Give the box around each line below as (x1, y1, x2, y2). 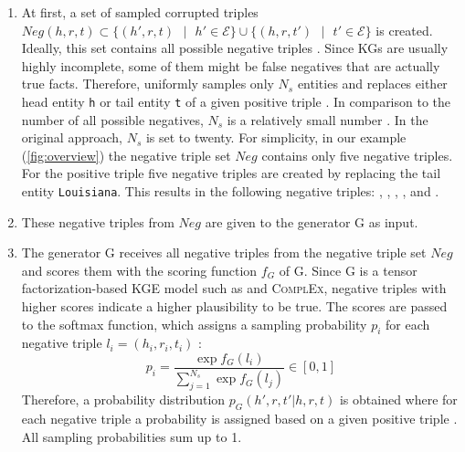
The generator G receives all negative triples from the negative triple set (21, 243, 427, 262)
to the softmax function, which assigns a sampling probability (21, 314, 367, 333)
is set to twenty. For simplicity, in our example (145, 128, 407, 147)
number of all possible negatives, (21, 110, 204, 129)
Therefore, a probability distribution (21, 390, 226, 409)
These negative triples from (21, 212, 174, 231)
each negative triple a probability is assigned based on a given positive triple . (21, 409, 458, 428)
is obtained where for (339, 390, 458, 409)
